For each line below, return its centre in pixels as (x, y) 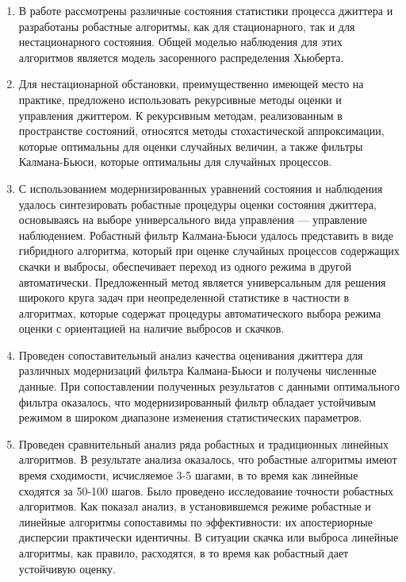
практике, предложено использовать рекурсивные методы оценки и (180, 99)
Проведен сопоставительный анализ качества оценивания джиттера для (191, 355)
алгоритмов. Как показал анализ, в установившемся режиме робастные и (195, 506)
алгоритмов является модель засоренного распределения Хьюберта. (181, 57)
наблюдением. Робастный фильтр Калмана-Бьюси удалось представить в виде (206, 235)
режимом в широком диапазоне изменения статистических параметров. (190, 417)
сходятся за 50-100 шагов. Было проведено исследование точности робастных (206, 490)
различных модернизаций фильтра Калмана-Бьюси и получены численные (197, 370)
